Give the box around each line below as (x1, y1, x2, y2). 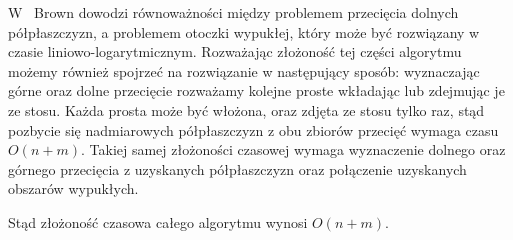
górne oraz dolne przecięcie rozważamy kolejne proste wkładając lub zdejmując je (8, 80, 505, 101)
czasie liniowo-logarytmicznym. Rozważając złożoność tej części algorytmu (8, 41, 462, 62)
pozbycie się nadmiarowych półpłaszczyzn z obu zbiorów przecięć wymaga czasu (8, 119, 499, 140)
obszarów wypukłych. (8, 178, 139, 199)
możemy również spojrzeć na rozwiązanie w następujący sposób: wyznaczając (8, 60, 480, 81)
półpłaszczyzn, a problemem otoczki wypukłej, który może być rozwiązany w (8, 21, 480, 42)
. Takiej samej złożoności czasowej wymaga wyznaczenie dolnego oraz (80, 139, 506, 160)
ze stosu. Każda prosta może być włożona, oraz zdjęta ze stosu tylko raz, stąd (8, 99, 485, 120)
